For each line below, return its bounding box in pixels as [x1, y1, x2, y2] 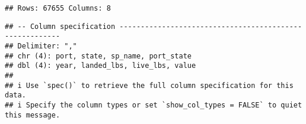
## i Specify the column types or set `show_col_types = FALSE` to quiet [5, 100, 302, 109]
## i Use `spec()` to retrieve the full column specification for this [5, 81, 294, 90]
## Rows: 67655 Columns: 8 [5, 4, 111, 12]
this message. [5, 110, 60, 119]
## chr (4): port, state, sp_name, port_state [5, 51, 192, 60]
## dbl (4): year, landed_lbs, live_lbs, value [5, 61, 196, 70]
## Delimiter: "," [5, 41, 77, 50]
